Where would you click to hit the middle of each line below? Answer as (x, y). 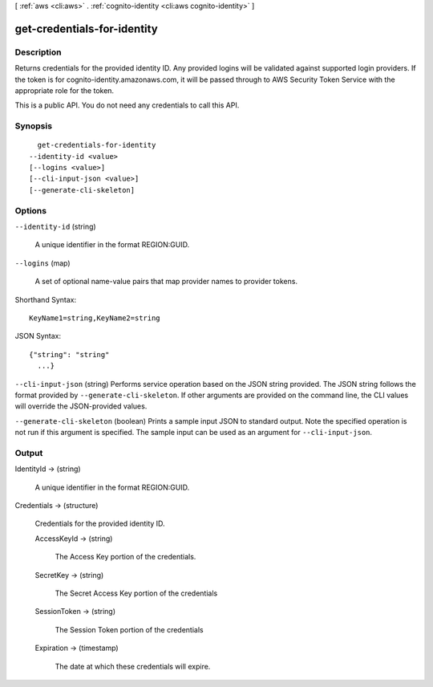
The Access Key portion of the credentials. (125, 557)
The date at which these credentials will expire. (133, 666)
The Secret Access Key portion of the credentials (136, 593)
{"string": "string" (69, 354)
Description (38, 52)
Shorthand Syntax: (45, 299)
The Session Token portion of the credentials (129, 629)
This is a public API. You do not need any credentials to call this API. (127, 105)
